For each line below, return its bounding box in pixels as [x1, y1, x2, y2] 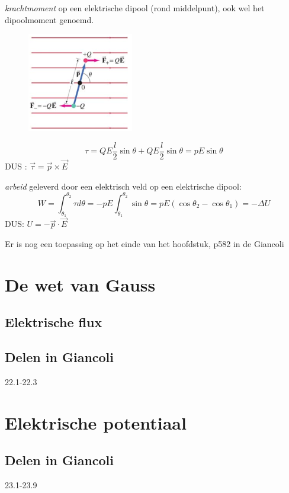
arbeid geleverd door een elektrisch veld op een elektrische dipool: [5, 180, 242, 192]
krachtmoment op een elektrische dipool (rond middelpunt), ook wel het [5, 2, 265, 14]
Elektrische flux [5, 313, 102, 331]
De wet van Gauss [5, 272, 156, 296]
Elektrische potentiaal [5, 410, 187, 434]
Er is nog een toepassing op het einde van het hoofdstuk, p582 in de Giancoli [5, 237, 284, 249]
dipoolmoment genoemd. [5, 13, 94, 25]
